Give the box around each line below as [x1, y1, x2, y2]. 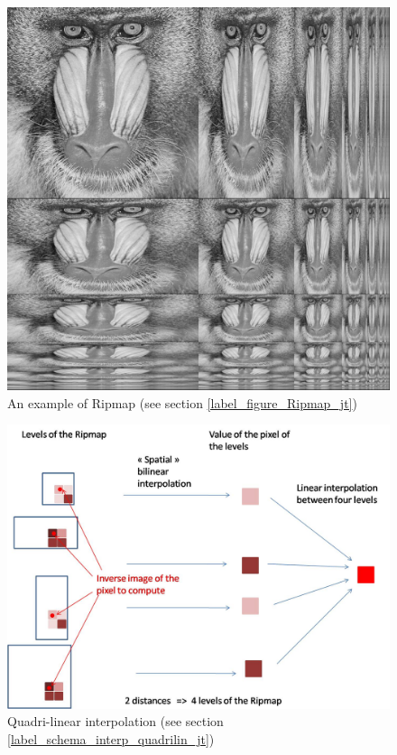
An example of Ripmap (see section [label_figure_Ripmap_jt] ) [7, 393, 357, 412]
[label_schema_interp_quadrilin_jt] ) [7, 730, 215, 749]
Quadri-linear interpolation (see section [7, 712, 224, 731]
